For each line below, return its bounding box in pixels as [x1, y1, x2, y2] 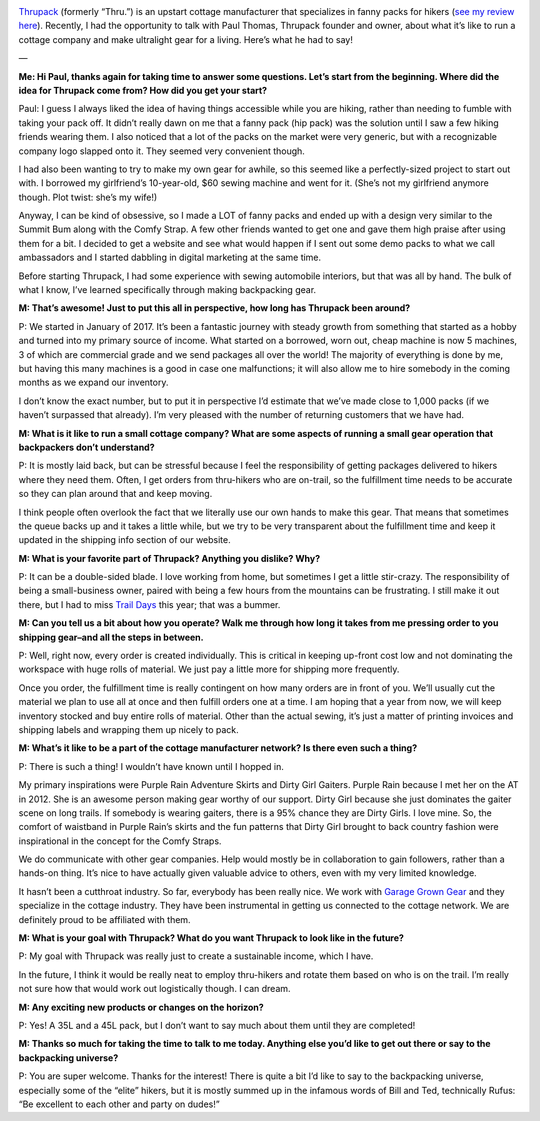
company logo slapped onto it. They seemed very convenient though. [18, 145, 305, 157]
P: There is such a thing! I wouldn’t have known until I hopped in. [18, 760, 285, 772]
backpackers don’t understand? [18, 441, 155, 453]
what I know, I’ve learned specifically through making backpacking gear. [18, 284, 317, 296]
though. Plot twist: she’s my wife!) [18, 191, 158, 203]
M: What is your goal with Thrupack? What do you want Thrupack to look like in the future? [18, 932, 405, 944]
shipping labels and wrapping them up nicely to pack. [18, 723, 239, 735]
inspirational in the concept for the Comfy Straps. [18, 835, 222, 847]
